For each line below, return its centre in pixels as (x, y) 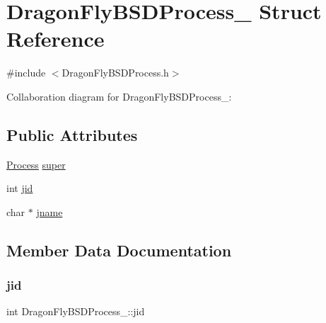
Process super (36, 164)
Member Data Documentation (119, 250)
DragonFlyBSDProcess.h (115, 73)
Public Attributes (72, 134)
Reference (56, 39)
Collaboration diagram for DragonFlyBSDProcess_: (119, 96)
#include (26, 73)
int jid (20, 188)
